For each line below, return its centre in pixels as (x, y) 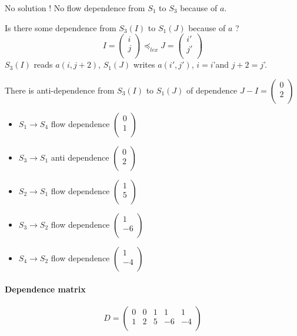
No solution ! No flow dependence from (75, 8)
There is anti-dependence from (60, 90)
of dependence (212, 90)
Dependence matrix (45, 289)
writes (144, 64)
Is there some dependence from (61, 27)
